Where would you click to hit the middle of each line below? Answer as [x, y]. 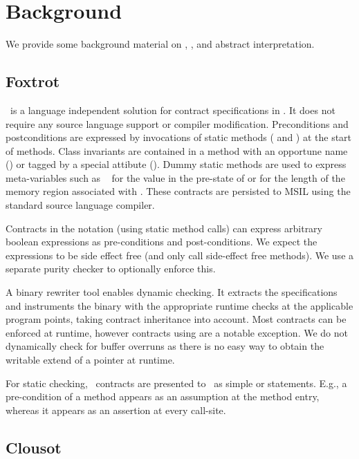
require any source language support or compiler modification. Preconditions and [177, 123]
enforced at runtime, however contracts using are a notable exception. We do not [177, 332]
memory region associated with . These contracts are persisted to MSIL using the [178, 191]
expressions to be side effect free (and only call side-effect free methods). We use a [180, 255]
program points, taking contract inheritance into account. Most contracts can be [176, 319]
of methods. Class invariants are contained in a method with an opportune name [177, 150]
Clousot [34, 447]
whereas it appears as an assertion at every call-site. [116, 410]
